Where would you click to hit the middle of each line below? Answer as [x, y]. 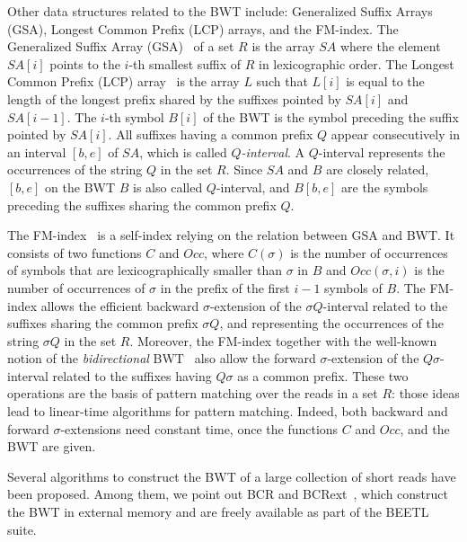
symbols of [353, 287]
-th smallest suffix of [185, 63]
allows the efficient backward [120, 305]
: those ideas [426, 393]
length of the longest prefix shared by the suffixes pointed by [174, 98]
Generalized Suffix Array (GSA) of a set [121, 46]
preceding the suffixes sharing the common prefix [142, 204]
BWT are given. [52, 446]
